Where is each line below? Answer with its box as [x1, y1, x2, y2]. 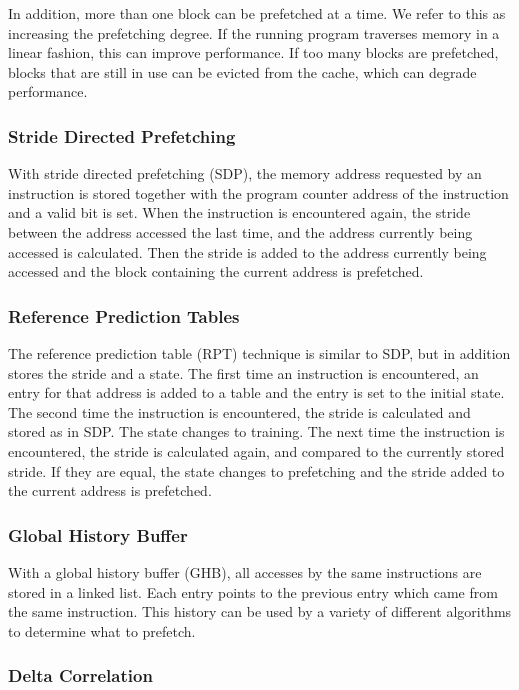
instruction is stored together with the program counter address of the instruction [8, 182, 509, 203]
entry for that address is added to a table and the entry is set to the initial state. [8, 382, 505, 403]
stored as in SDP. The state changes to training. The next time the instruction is [8, 421, 505, 442]
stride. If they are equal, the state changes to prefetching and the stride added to [8, 460, 505, 481]
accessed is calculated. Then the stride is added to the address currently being [8, 241, 487, 262]
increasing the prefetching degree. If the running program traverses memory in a [8, 22, 500, 43]
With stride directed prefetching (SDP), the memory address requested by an [8, 163, 482, 184]
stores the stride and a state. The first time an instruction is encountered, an [8, 362, 479, 383]
